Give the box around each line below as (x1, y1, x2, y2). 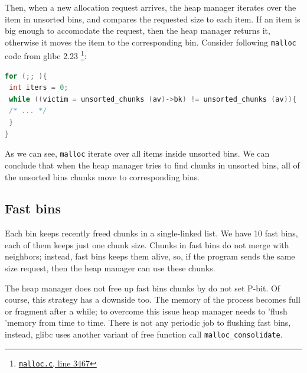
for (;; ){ (5, 72, 47, 80)
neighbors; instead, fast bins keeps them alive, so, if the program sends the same (5, 250, 295, 262)
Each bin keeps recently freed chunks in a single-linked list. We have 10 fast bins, (5, 227, 298, 239)
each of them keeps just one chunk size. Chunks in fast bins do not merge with (5, 238, 289, 251)
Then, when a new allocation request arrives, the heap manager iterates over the (5, 1, 296, 13)
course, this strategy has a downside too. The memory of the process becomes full (5, 293, 301, 306)
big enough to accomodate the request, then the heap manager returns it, (5, 24, 270, 37)
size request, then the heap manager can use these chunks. (5, 262, 215, 274)
